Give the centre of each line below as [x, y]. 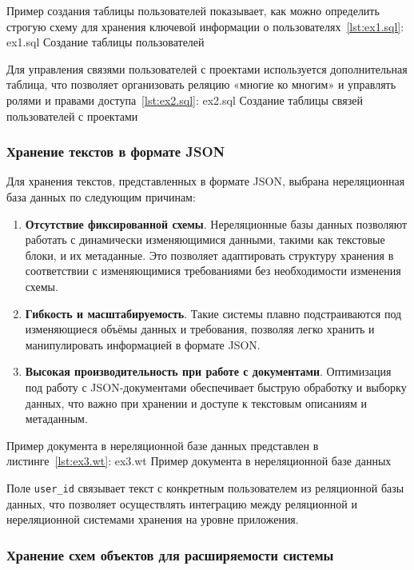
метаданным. [56, 419]
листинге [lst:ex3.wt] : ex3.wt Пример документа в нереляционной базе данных [199, 461]
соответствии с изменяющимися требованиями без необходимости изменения [213, 271]
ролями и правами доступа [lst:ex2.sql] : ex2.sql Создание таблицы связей [185, 100]
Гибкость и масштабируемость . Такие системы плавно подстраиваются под [213, 313]
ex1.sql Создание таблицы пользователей [105, 42]
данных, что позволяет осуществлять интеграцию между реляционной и [182, 503]
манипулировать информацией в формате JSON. [143, 344]
